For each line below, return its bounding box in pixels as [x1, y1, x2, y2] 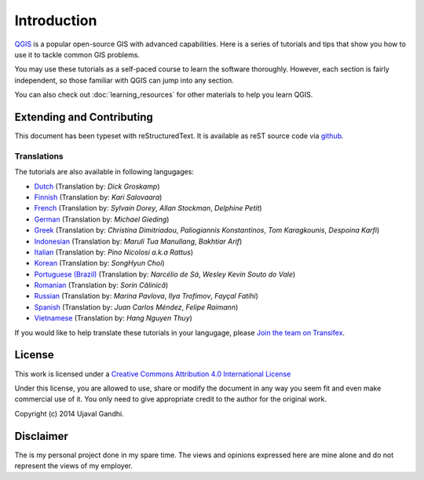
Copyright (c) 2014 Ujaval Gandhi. [14, 409, 125, 418]
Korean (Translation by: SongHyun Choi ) [34, 258, 165, 268]
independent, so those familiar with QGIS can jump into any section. [14, 75, 235, 85]
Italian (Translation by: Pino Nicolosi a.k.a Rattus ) [34, 247, 194, 257]
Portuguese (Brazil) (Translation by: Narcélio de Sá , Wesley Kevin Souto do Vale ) [34, 269, 296, 279]
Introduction [14, 12, 97, 29]
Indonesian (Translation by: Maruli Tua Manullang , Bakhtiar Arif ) [34, 236, 243, 246]
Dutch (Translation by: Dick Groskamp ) [34, 181, 160, 191]
